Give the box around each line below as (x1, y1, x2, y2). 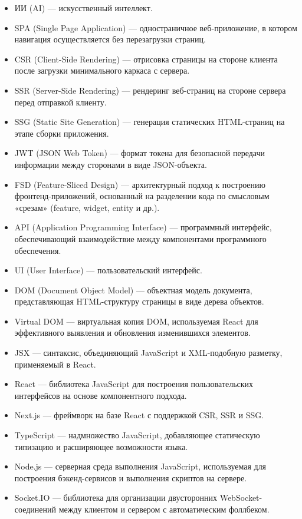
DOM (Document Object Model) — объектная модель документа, (14, 283, 252, 296)
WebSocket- (219, 491, 262, 504)
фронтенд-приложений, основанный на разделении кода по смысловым (14, 190, 270, 202)
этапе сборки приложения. (14, 127, 109, 139)
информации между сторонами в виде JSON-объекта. (14, 158, 207, 170)
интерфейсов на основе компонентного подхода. (14, 389, 187, 401)
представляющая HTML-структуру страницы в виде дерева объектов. (14, 295, 264, 308)
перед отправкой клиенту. (14, 95, 107, 108)
